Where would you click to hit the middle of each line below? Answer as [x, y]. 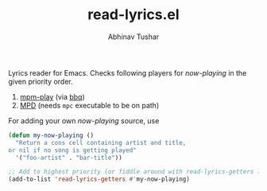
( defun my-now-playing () [51, 135]
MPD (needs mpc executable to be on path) [89, 105]
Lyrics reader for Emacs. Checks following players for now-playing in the [128, 72]
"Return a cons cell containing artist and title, [101, 142]
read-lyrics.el [133, 15]
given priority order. [41, 81]
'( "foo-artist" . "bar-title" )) [69, 158]
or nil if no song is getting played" [72, 150]
